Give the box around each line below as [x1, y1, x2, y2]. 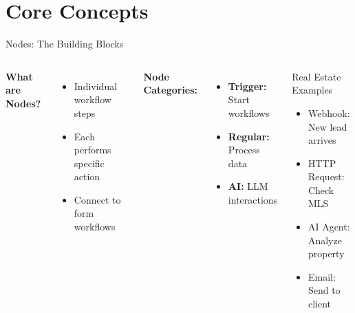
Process [228, 142, 260, 157]
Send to [308, 283, 341, 297]
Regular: [228, 129, 270, 143]
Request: [308, 169, 345, 184]
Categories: [143, 83, 198, 97]
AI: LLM [228, 179, 268, 193]
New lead [308, 119, 347, 133]
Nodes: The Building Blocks [6, 36, 124, 51]
